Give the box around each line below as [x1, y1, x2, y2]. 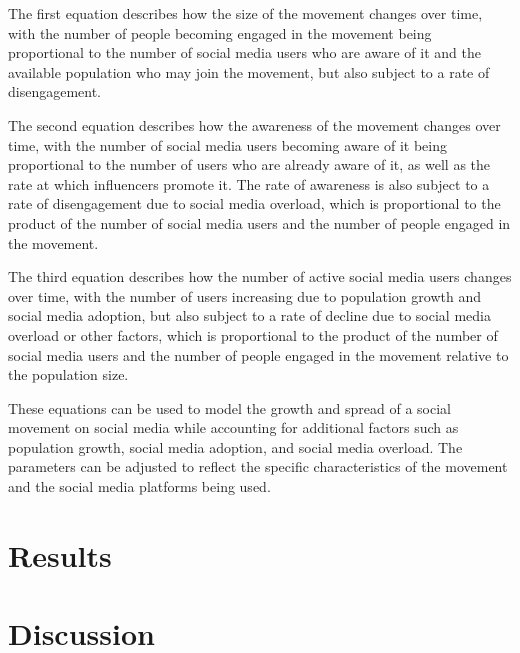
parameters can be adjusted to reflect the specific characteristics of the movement [8, 456, 508, 477]
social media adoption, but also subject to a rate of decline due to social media [8, 305, 491, 326]
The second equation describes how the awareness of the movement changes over [8, 114, 501, 135]
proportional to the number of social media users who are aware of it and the [8, 42, 481, 63]
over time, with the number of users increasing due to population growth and [8, 285, 481, 306]
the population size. [8, 364, 129, 385]
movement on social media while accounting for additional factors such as [8, 417, 459, 438]
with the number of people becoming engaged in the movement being [8, 22, 432, 43]
